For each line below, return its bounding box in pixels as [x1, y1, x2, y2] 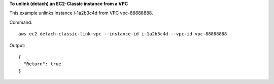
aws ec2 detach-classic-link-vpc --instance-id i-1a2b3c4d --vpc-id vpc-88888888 [18, 31, 227, 37]
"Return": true [23, 61, 61, 67]
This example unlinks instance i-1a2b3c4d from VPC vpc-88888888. [9, 10, 153, 16]
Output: [9, 42, 25, 48]
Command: [9, 19, 32, 25]
